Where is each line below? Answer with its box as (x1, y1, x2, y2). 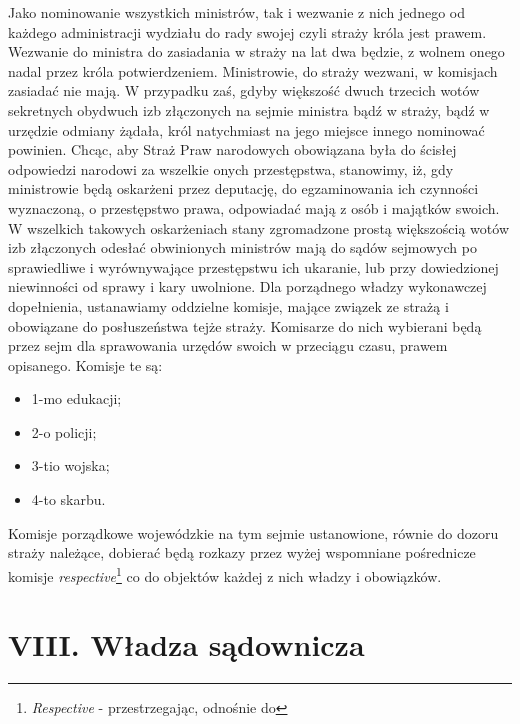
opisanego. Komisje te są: (8, 354, 163, 375)
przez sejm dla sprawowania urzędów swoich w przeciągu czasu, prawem (8, 335, 448, 356)
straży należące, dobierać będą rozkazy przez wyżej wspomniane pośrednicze (8, 542, 476, 563)
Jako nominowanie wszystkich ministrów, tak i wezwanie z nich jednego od (8, 2, 465, 22)
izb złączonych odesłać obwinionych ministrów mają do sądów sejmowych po (8, 237, 477, 258)
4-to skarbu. (31, 489, 106, 510)
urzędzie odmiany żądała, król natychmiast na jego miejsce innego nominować (8, 119, 485, 140)
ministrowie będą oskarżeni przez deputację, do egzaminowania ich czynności (8, 178, 479, 199)
